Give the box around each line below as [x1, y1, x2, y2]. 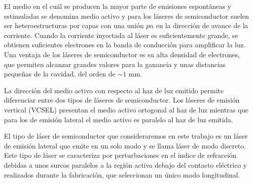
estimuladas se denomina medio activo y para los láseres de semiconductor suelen [4, 10, 249, 21]
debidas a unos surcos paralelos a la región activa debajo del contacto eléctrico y [4, 159, 247, 170]
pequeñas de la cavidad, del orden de [4, 69, 115, 79]
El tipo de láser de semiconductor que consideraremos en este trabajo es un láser [4, 131, 248, 141]
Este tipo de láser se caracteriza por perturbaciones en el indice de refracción [4, 150, 237, 160]
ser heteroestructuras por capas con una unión [4, 20, 144, 31]
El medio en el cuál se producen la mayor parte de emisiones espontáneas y [4, 1, 231, 11]
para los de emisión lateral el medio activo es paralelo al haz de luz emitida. [4, 114, 233, 124]
